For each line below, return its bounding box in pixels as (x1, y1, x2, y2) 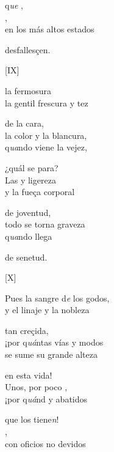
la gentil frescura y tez (5, 96, 88, 109)
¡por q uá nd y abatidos (5, 392, 88, 405)
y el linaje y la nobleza (5, 303, 90, 316)
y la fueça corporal (5, 185, 75, 198)
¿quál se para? (5, 161, 59, 174)
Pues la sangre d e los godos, (5, 291, 110, 304)
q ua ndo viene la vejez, (5, 141, 87, 154)
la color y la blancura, (5, 128, 87, 141)
